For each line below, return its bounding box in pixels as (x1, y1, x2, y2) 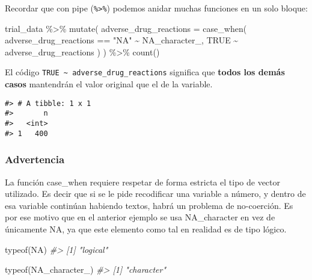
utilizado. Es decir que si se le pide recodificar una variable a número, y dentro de (5, 187, 306, 200)
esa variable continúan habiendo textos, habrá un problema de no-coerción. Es (5, 199, 293, 211)
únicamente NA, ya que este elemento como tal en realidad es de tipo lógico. (5, 222, 287, 235)
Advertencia (5, 152, 65, 167)
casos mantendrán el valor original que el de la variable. (5, 78, 213, 90)
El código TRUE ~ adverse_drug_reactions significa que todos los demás (5, 66, 285, 78)
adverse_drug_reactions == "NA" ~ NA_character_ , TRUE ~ (5, 34, 239, 46)
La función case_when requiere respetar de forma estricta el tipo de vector (5, 175, 280, 188)
